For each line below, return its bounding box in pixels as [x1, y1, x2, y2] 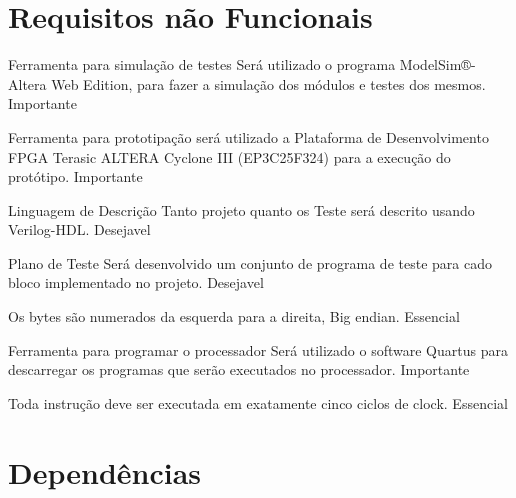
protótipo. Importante [8, 166, 143, 187]
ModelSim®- [399, 54, 476, 75]
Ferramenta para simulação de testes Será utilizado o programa [8, 54, 396, 75]
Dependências [8, 451, 202, 492]
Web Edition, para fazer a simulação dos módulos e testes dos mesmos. [51, 73, 486, 94]
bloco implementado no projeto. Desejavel [8, 272, 264, 293]
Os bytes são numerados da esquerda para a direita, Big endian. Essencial [8, 306, 460, 327]
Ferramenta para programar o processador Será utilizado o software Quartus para [8, 339, 508, 360]
